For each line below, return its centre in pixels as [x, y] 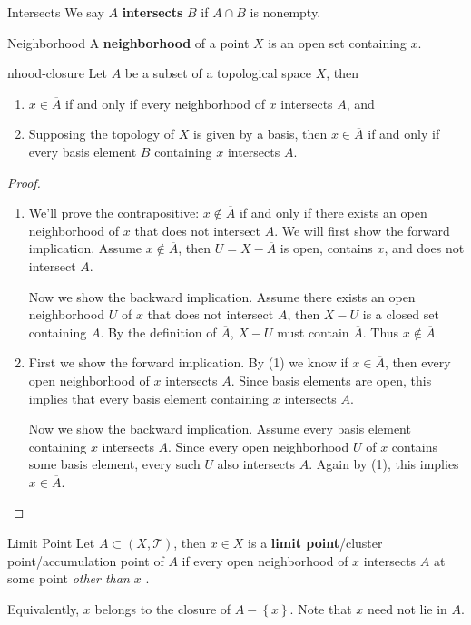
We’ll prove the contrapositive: [114, 213]
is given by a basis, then [260, 134]
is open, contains [326, 248]
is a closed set [401, 314]
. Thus [381, 332]
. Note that [321, 608]
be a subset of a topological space [218, 73]
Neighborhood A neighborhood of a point [128, 42]
